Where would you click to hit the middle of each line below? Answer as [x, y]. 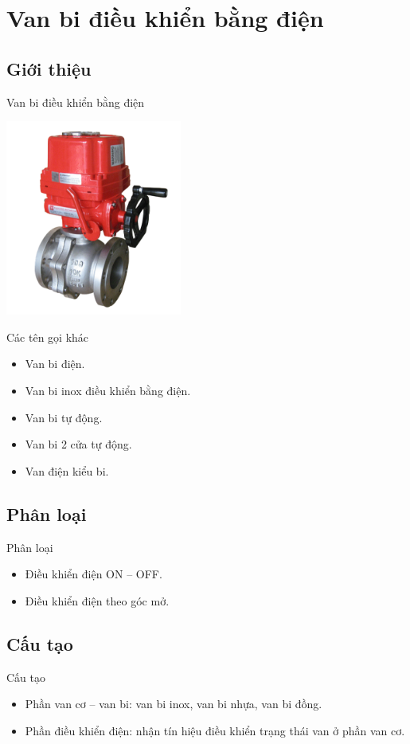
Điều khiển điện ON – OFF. [94, 574]
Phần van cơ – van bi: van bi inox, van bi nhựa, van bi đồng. [174, 704]
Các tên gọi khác [48, 337]
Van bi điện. [55, 364]
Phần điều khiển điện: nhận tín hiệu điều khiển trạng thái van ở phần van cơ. [215, 730]
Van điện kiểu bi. [67, 470]
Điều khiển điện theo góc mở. [97, 600]
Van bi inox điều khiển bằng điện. [108, 390]
